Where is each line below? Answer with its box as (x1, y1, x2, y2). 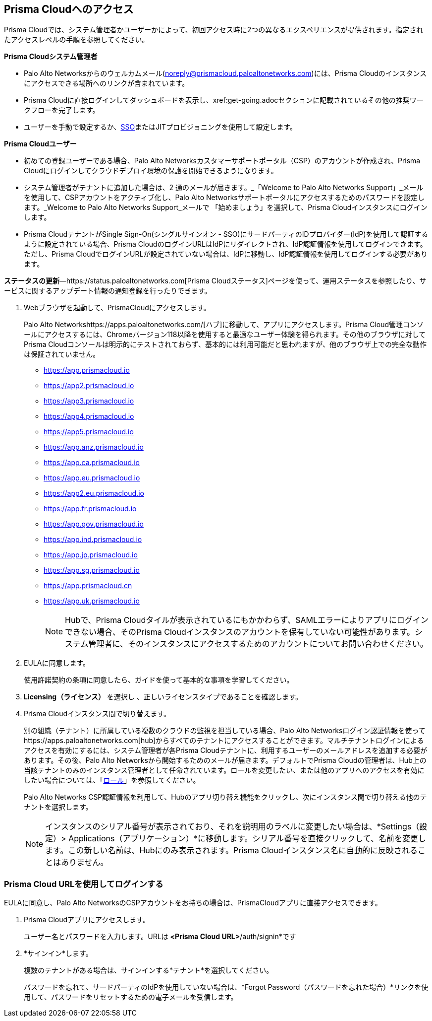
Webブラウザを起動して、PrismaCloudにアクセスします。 (24, 303, 211, 312)
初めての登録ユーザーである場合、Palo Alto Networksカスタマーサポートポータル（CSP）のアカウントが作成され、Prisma (24, 156, 421, 165)
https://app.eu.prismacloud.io (44, 474, 140, 482)
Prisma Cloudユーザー (4, 139, 77, 148)
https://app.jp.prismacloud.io (44, 550, 138, 559)
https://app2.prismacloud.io (44, 381, 134, 390)
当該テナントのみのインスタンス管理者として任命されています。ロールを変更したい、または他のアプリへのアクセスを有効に (24, 766, 425, 775)
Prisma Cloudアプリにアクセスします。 (24, 915, 150, 924)
